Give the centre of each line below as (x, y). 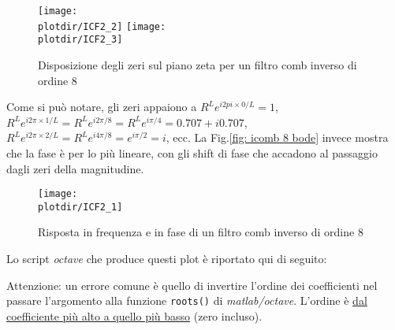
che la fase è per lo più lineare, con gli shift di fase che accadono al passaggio (192, 152)
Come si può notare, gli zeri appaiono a (102, 107)
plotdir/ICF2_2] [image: (102, 26)
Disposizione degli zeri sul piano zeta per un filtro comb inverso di (197, 64)
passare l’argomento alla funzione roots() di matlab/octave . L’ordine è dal (187, 300)
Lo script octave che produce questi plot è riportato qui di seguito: (167, 259)
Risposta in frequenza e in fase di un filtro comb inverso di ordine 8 (201, 232)
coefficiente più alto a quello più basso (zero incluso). (134, 315)
